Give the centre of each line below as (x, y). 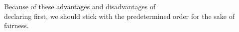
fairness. (16, 25)
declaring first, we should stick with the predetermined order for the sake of (119, 16)
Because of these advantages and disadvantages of (80, 6)
